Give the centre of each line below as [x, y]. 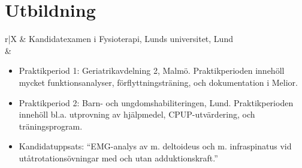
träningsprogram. [51, 126]
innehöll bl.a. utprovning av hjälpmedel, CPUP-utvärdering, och [137, 114]
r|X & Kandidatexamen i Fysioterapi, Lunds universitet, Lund [119, 39]
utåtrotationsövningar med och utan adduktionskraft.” [118, 157]
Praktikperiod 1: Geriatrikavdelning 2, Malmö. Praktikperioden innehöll [152, 70]
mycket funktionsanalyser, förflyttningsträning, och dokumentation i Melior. [158, 82]
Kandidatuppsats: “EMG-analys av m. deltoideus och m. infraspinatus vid [155, 146]
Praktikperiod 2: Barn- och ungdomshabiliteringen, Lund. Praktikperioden [156, 102]
